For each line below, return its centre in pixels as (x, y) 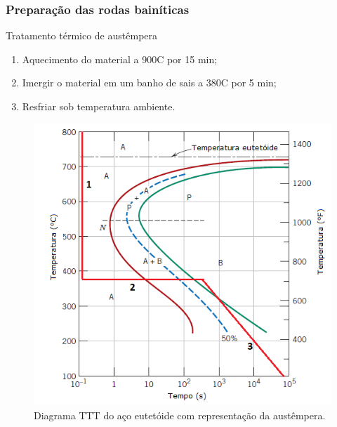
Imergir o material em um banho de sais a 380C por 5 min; (149, 83)
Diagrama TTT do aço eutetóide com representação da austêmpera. (180, 415)
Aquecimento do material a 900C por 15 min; (120, 59)
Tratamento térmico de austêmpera (82, 35)
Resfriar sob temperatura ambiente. (99, 106)
